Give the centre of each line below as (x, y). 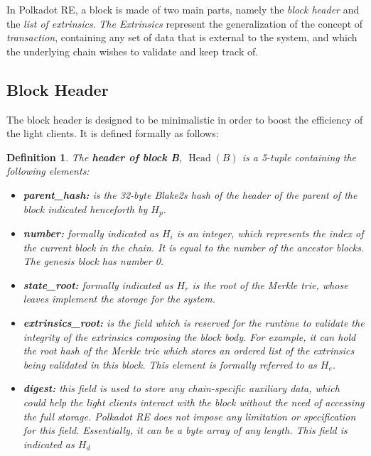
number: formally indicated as (91, 233)
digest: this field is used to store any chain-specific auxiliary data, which (181, 388)
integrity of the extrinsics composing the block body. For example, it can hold (189, 336)
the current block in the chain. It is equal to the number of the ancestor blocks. (194, 247)
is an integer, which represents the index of (270, 233)
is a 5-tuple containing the (299, 157)
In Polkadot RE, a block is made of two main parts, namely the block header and (183, 9)
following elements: (48, 171)
